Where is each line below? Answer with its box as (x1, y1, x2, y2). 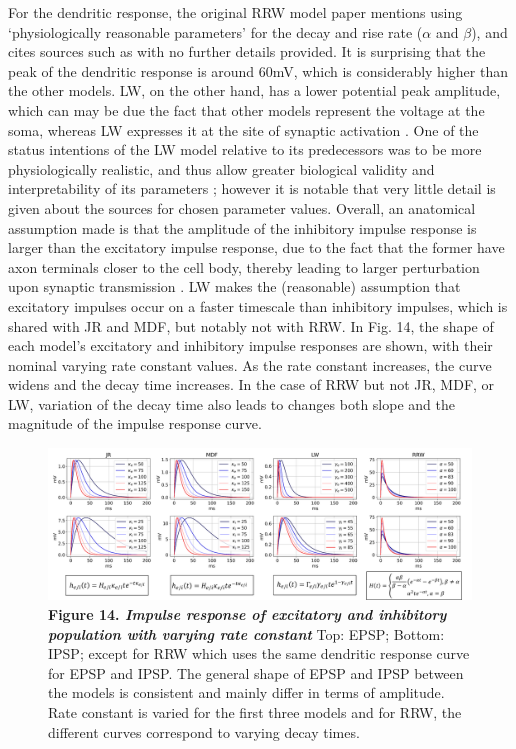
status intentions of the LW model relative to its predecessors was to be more (8, 139, 482, 160)
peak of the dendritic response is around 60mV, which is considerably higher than (8, 60, 508, 81)
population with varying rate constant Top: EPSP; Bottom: (48, 623, 445, 644)
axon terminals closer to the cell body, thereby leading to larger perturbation (8, 256, 480, 277)
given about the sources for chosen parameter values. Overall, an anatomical (8, 197, 476, 218)
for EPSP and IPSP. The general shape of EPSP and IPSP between (48, 662, 464, 683)
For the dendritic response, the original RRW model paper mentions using (8, 2, 463, 22)
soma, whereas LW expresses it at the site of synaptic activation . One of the (8, 119, 479, 140)
